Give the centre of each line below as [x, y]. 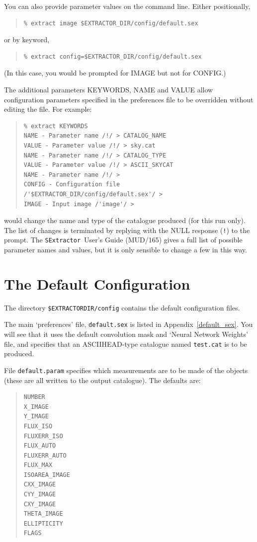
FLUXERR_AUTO [45, 455]
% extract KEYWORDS [56, 126]
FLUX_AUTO [40, 446]
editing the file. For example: [48, 109]
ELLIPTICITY [43, 523]
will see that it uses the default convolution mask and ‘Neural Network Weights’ [126, 334]
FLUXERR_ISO [43, 436]
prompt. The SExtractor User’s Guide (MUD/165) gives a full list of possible [123, 240]
